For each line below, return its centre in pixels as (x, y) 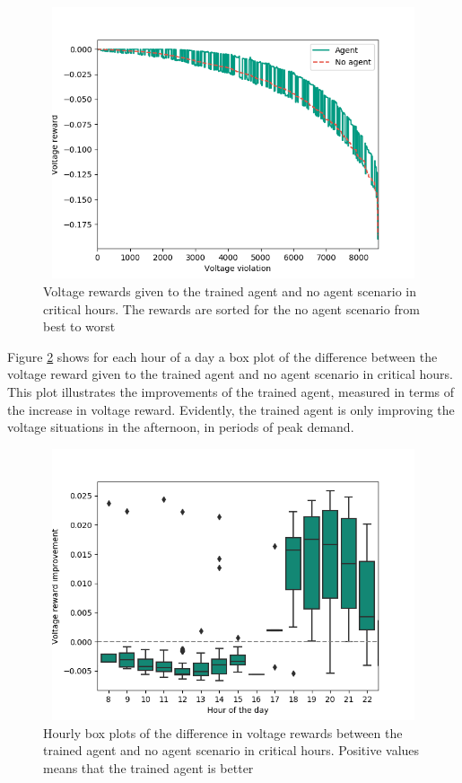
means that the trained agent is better (148, 767)
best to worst (79, 326)
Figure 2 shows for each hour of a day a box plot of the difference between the (222, 356)
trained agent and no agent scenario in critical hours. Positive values (231, 750)
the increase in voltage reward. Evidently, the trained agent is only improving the (231, 409)
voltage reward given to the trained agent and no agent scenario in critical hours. (230, 374)
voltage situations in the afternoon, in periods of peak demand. (181, 427)
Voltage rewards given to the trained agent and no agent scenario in (230, 290)
